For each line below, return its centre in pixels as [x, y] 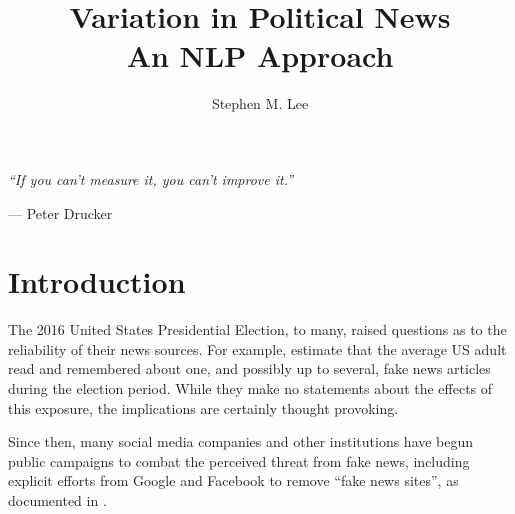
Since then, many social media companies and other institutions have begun [241, 441]
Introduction [97, 281]
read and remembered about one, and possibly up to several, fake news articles [249, 368]
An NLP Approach [260, 55]
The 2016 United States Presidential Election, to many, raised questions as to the [257, 329]
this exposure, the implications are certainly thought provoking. [203, 407]
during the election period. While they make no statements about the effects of [250, 388]
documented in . [57, 499]
